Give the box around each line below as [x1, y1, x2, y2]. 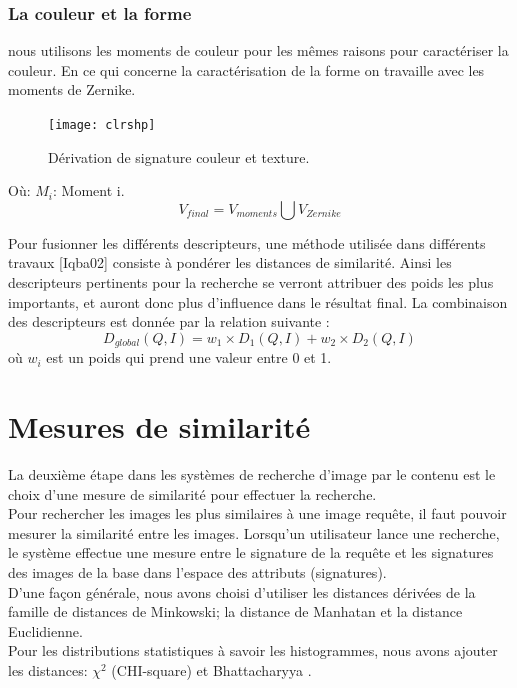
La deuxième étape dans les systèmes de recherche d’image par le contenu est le [8, 463, 496, 484]
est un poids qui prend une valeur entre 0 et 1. [46, 347, 332, 368]
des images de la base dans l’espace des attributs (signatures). [8, 561, 387, 582]
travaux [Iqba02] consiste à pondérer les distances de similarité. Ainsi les [8, 252, 452, 273]
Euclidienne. [8, 620, 83, 641]
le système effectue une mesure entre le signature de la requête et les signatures [8, 542, 494, 563]
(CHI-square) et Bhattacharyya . [111, 659, 312, 680]
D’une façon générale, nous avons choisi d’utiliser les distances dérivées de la [8, 581, 476, 602]
